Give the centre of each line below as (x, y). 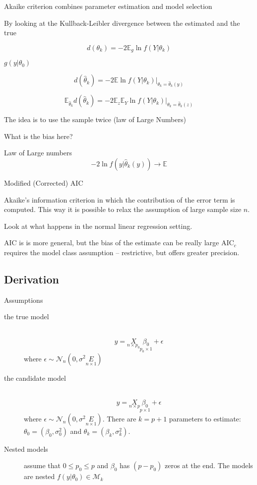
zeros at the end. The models (209, 465)
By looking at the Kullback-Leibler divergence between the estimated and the (122, 23)
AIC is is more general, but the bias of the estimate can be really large (112, 242)
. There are (119, 418)
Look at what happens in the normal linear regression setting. (98, 226)
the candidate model (35, 378)
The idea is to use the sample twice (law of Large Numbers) (95, 119)
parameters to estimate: (205, 418)
